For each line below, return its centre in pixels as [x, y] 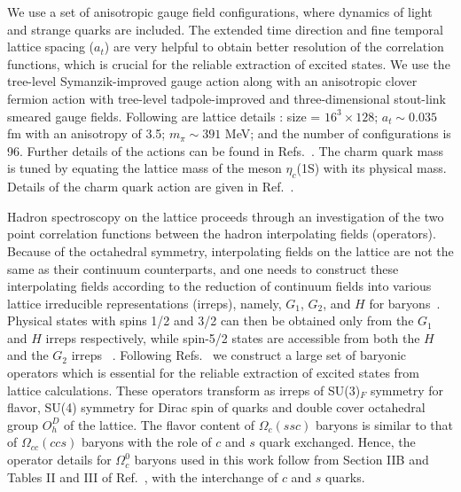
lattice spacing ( [51, 47]
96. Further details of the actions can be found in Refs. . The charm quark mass [226, 150]
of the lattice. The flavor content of [159, 424]
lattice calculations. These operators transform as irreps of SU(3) [184, 390]
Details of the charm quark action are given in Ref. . [151, 187]
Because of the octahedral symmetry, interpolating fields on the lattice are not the [230, 250]
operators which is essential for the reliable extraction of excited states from [213, 373]
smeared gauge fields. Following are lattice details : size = [164, 116]
